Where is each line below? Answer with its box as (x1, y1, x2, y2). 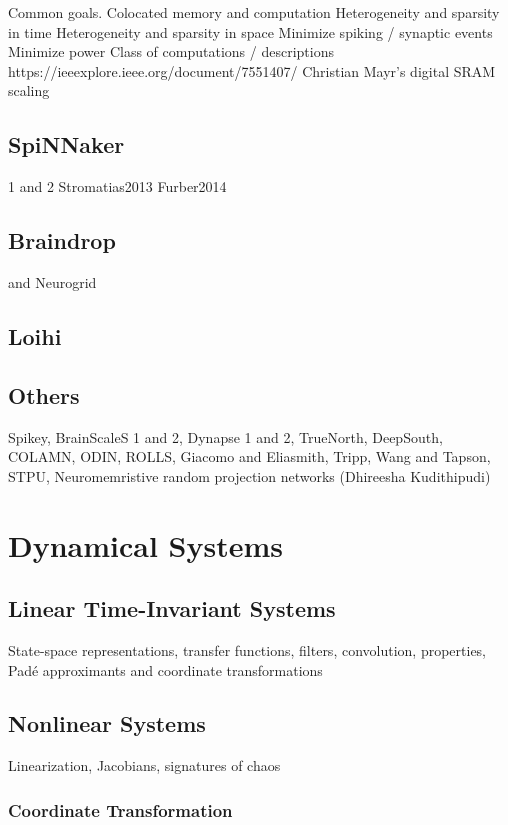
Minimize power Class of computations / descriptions (8, 41, 334, 62)
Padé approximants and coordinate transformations (8, 659, 323, 680)
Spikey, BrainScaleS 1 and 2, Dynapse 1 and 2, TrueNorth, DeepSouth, (8, 426, 443, 447)
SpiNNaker (8, 129, 125, 160)
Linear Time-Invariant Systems (8, 593, 336, 624)
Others (8, 379, 80, 410)
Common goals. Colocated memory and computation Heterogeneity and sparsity (8, 2, 500, 22)
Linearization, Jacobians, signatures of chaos (8, 755, 281, 776)
